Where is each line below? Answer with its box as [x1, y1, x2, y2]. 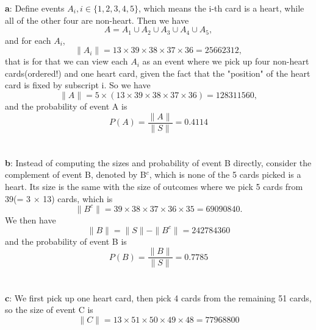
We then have [5, 213, 56, 226]
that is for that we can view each [5, 55, 128, 68]
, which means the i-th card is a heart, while [138, 2, 304, 14]
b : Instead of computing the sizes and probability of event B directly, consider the [5, 156, 312, 169]
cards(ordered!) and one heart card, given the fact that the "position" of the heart [5, 66, 311, 79]
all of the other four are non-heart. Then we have [5, 13, 189, 26]
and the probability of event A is [5, 100, 127, 113]
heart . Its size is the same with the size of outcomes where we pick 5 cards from [5, 180, 303, 193]
